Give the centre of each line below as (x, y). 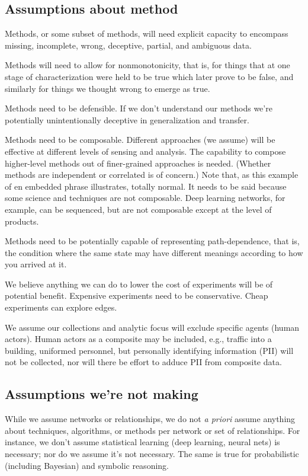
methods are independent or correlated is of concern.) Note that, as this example (152, 175)
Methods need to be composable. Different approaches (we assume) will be (140, 140)
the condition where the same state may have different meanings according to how (154, 252)
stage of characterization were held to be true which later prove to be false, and (149, 76)
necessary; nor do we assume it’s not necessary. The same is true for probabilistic (152, 454)
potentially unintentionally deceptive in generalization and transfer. (127, 119)
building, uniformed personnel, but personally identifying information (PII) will (149, 350)
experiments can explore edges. (61, 307)
